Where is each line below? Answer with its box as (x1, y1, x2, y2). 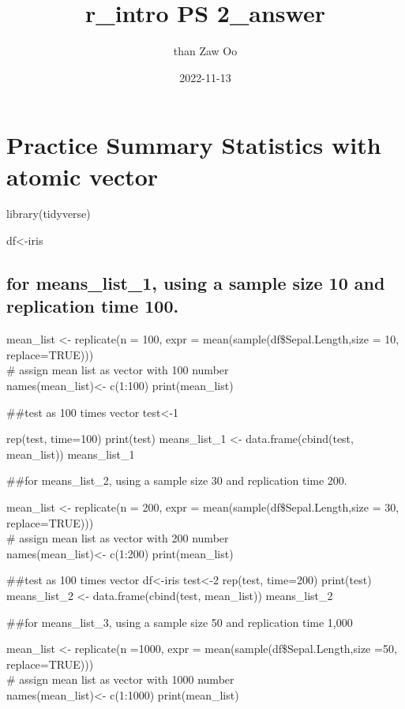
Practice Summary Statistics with (6, 129, 381, 161)
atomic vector (6, 159, 159, 192)
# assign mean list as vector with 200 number (6, 530, 229, 546)
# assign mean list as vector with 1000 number (6, 671, 234, 688)
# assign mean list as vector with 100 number (6, 362, 229, 378)
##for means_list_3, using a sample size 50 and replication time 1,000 (6, 613, 353, 630)
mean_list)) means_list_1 (6, 445, 135, 462)
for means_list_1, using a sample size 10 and (6, 271, 385, 295)
